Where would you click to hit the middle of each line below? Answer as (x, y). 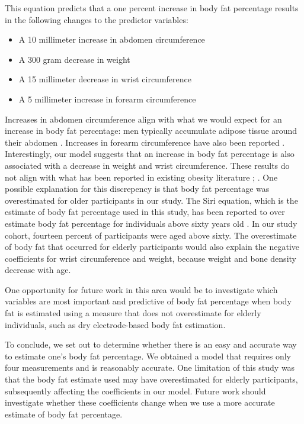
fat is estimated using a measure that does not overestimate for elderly (133, 313)
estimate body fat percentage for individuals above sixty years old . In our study (151, 223)
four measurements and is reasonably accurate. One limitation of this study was (150, 367)
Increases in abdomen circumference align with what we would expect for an (143, 119)
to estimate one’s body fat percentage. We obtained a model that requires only (148, 356)
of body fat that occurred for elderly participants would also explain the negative (152, 247)
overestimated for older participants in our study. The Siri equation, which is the (151, 200)
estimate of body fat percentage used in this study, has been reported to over (145, 212)
